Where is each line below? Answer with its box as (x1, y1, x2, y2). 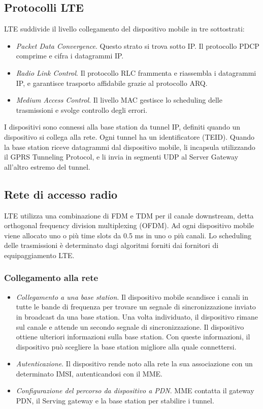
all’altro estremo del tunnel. (4, 161, 90, 172)
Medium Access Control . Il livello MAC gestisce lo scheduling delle (16, 95, 222, 105)
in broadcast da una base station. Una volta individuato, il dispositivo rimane (16, 311, 258, 322)
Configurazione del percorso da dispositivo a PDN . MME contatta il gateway (16, 385, 254, 396)
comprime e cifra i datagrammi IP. (16, 50, 124, 61)
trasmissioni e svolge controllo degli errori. (16, 104, 148, 115)
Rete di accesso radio (4, 186, 118, 202)
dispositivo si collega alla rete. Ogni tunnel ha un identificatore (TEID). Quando (4, 131, 255, 142)
